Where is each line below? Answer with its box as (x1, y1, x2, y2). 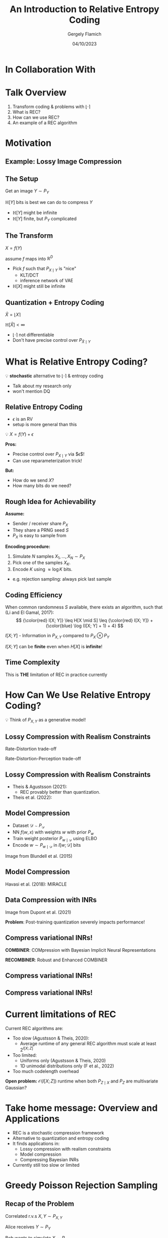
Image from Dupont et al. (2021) (5, 909, 71, 915)
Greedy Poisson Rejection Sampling (5, 1179, 158, 1191)
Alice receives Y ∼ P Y (5, 1224, 51, 1231)
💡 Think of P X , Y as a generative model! (5, 716, 86, 724)
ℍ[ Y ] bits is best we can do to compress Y (5, 199, 93, 205)
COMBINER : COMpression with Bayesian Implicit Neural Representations (5, 947, 156, 953)
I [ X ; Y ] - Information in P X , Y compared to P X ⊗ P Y (5, 633, 110, 640)
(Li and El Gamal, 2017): (5, 609, 54, 615)
